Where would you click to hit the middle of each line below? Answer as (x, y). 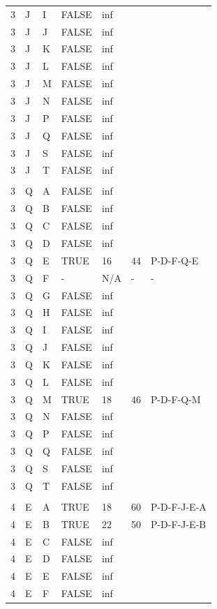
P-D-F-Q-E (174, 260)
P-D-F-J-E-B (178, 524)
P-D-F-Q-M (175, 399)
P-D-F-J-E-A (178, 506)
